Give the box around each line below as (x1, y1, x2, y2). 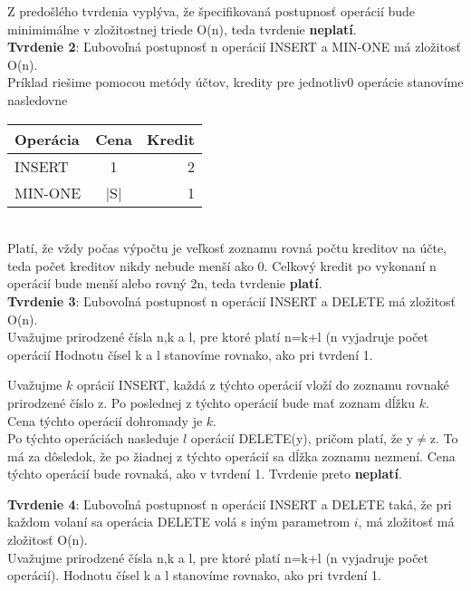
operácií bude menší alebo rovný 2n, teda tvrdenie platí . (7, 274, 322, 293)
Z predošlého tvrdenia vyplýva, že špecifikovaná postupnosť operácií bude (7, 2, 416, 20)
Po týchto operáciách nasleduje (7, 429, 179, 448)
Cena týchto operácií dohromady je (7, 411, 203, 430)
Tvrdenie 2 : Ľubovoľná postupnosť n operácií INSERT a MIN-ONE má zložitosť (7, 37, 461, 56)
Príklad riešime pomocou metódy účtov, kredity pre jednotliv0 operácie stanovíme (7, 73, 464, 92)
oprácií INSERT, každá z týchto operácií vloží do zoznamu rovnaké (76, 375, 449, 394)
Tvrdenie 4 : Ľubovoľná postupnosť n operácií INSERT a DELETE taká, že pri (7, 494, 452, 513)
